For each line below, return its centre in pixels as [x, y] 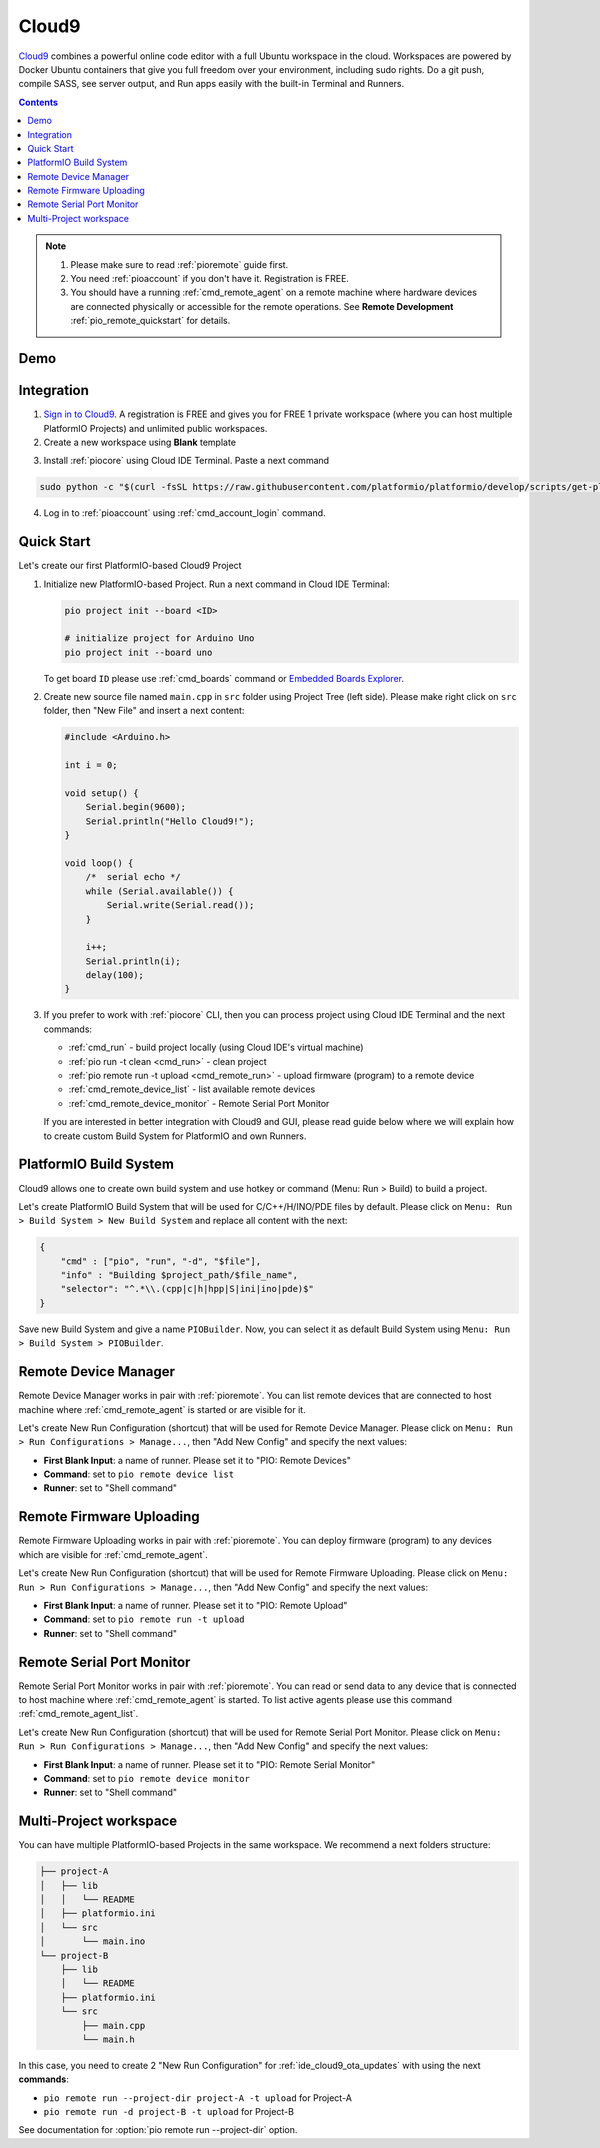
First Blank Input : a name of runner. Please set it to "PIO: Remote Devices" [197, 1460]
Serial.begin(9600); [136, 807]
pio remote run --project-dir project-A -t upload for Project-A [197, 2097]
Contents [38, 102]
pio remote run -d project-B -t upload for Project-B [169, 2112]
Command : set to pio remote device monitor [146, 1778]
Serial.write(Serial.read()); [180, 905]
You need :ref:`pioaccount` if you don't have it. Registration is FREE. [210, 279]
